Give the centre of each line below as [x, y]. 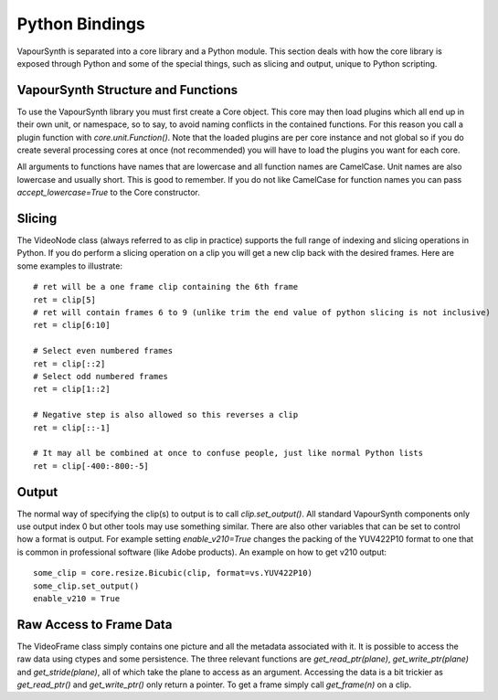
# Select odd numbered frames [101, 376]
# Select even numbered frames [103, 351]
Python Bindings [81, 24]
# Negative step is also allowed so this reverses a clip [166, 415]
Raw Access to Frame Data [95, 625]
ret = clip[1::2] [72, 389]
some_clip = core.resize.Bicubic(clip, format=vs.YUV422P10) [173, 573]
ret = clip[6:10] [72, 325]
